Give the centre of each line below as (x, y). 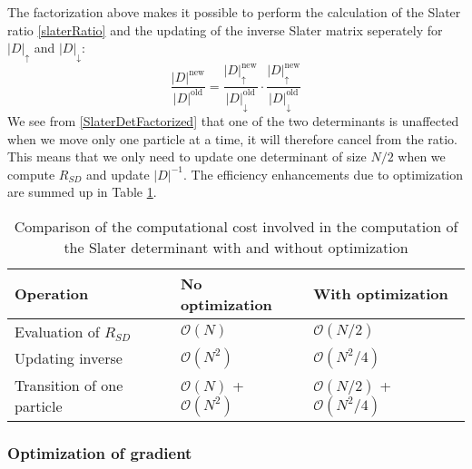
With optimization (381, 294)
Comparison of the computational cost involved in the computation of (236, 226)
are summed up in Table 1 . (82, 192)
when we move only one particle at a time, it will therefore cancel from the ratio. (232, 138)
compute (31, 174)
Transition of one (69, 386)
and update (118, 174)
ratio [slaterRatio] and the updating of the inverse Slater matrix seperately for (225, 29)
